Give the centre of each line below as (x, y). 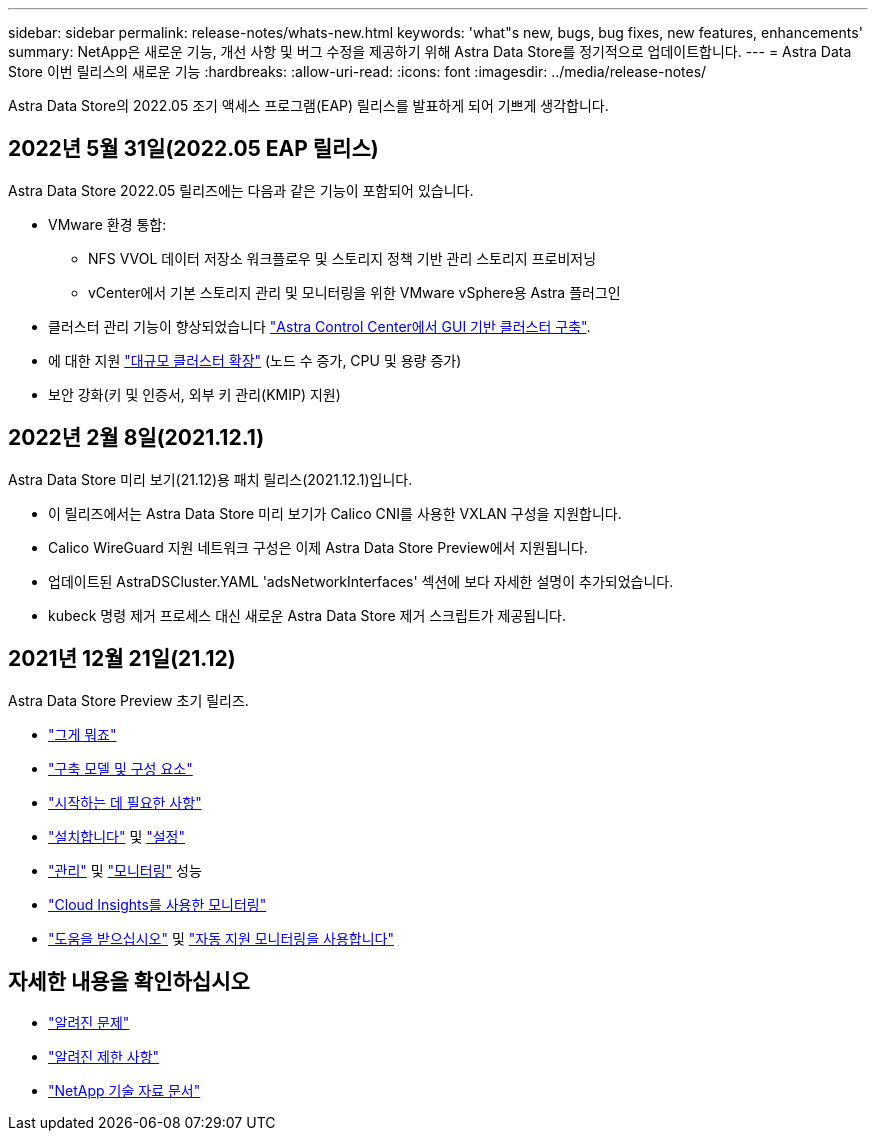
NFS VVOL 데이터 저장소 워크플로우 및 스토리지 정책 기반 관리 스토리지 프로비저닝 (342, 258)
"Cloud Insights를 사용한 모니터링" (157, 904)
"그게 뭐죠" (82, 734)
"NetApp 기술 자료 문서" (124, 1091)
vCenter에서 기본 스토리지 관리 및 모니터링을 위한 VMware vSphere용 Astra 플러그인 (354, 292)
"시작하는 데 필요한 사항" (125, 802)
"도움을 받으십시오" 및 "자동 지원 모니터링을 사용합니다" (221, 938)
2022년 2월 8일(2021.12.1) (136, 438)
